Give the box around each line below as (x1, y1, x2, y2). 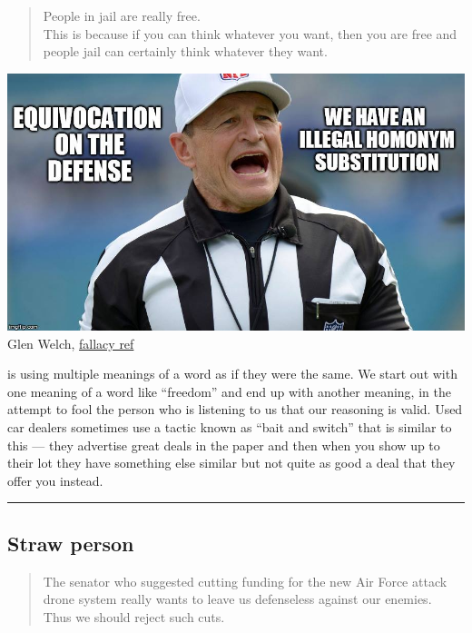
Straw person (7, 529, 134, 557)
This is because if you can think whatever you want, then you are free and (43, 24, 457, 43)
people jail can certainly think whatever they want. (43, 42, 328, 61)
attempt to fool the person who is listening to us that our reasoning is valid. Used (7, 400, 463, 419)
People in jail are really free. (43, 6, 201, 25)
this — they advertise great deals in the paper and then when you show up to (7, 435, 440, 454)
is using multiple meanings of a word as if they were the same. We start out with (7, 364, 457, 383)
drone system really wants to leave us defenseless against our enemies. (43, 589, 432, 608)
